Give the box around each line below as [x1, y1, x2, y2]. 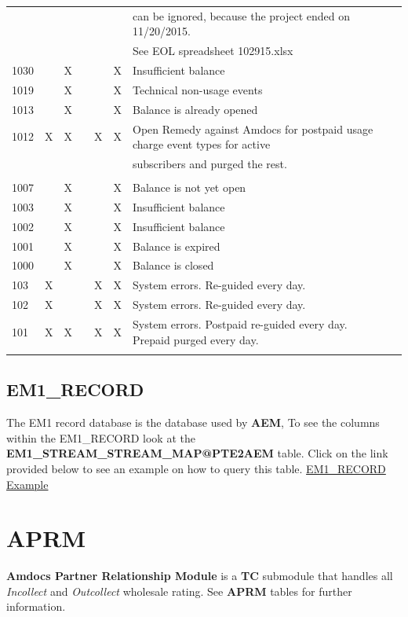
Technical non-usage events [133, 81, 263, 97]
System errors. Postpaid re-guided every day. [133, 316, 348, 332]
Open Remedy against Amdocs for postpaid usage [133, 120, 373, 137]
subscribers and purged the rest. [133, 156, 287, 171]
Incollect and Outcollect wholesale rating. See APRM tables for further [6, 582, 352, 599]
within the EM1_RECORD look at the [6, 429, 195, 446]
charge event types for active [133, 136, 271, 152]
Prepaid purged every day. [133, 331, 259, 347]
